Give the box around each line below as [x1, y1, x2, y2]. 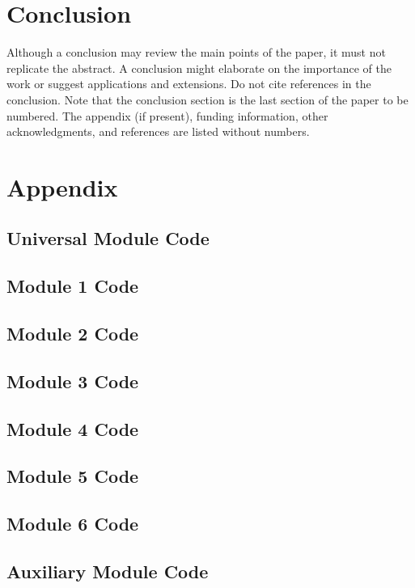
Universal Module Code [6, 226, 210, 251]
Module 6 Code [6, 511, 139, 536]
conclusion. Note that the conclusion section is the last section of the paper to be [6, 91, 409, 108]
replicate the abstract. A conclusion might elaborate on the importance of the [6, 59, 392, 76]
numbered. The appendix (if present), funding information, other [6, 107, 328, 124]
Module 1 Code [6, 273, 139, 298]
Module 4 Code [6, 416, 139, 441]
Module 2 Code [6, 321, 139, 346]
